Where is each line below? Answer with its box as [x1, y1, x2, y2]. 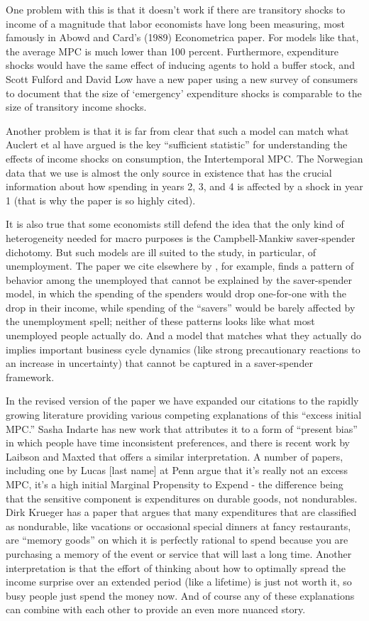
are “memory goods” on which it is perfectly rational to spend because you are [6, 532, 348, 547]
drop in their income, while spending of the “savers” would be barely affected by [6, 299, 356, 314]
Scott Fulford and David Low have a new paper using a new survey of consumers [6, 71, 358, 86]
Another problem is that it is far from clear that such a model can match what [6, 123, 349, 138]
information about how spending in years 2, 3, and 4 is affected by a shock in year [6, 179, 363, 194]
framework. [6, 369, 55, 384]
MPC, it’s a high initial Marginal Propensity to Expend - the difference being [6, 477, 343, 491]
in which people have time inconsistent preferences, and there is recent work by [6, 435, 351, 450]
